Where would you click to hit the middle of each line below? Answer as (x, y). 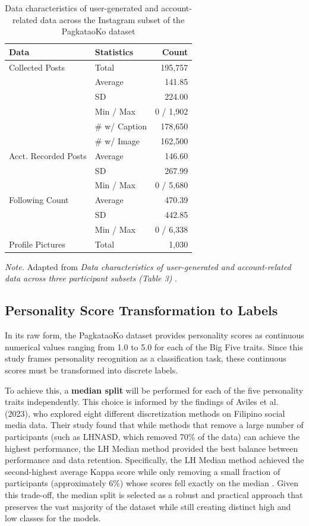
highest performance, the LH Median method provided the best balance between (152, 448)
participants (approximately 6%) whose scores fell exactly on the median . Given (152, 483)
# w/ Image (117, 140)
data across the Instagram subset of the (112, 19)
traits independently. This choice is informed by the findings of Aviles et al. (142, 402)
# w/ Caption (121, 126)
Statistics (114, 51)
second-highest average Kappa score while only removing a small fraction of (143, 471)
